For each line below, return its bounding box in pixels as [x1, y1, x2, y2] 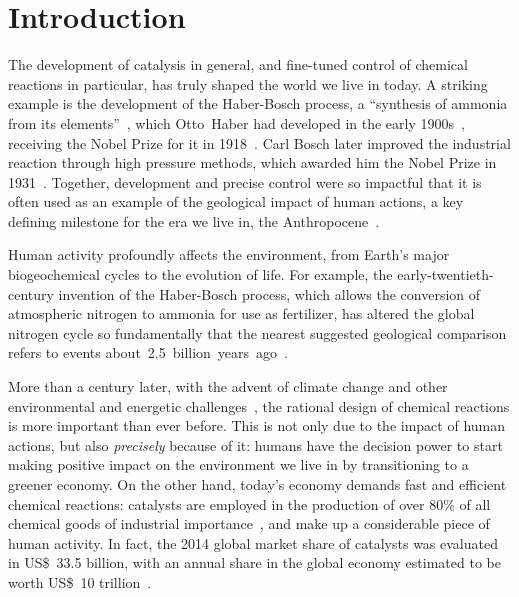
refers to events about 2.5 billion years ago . [8, 342, 288, 363]
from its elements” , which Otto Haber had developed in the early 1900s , [8, 112, 465, 133]
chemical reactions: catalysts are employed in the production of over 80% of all [8, 493, 491, 514]
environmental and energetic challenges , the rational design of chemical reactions [8, 395, 510, 416]
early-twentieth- [397, 264, 494, 285]
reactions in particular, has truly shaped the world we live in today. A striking [8, 73, 488, 94]
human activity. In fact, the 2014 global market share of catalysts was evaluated [8, 532, 498, 553]
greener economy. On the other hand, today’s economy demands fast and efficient [8, 474, 507, 494]
